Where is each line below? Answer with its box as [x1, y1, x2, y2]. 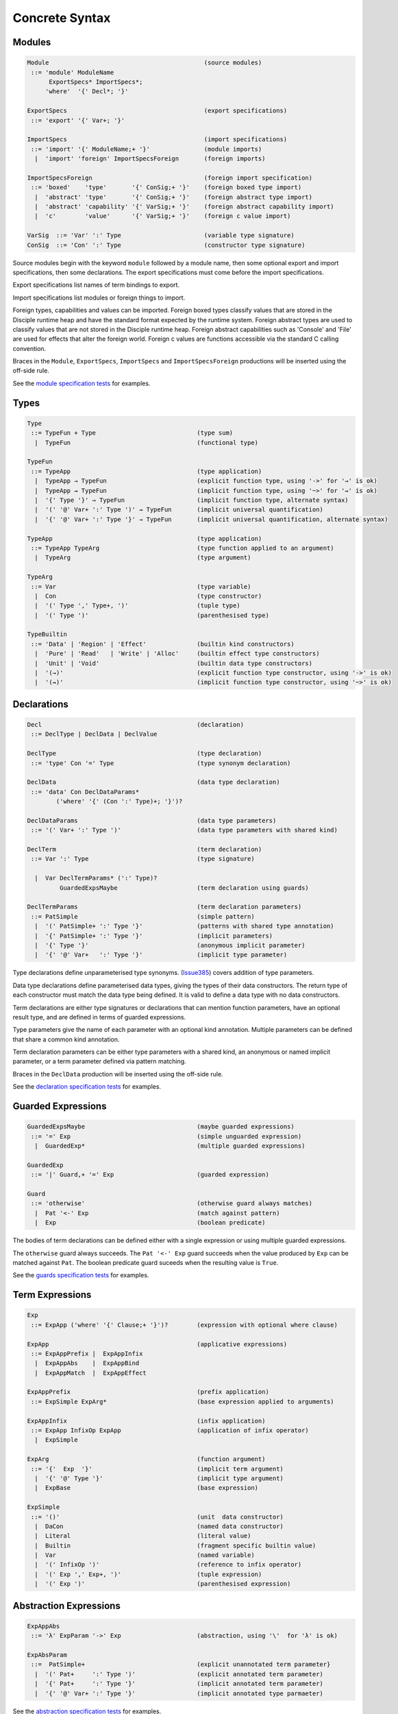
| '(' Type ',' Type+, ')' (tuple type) [34, 602, 240, 609]
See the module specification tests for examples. [12, 379, 151, 387]
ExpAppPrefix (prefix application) [27, 1388, 270, 1396]
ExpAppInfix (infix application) [27, 1416, 266, 1425]
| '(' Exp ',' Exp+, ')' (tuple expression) [34, 1570, 262, 1578]
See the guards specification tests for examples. [12, 1271, 149, 1279]
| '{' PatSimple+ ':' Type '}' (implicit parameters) [34, 932, 273, 939]
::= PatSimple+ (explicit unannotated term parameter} [31, 1661, 331, 1669]
